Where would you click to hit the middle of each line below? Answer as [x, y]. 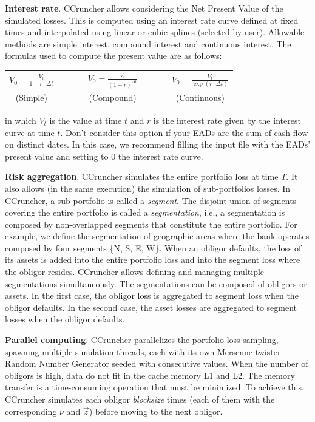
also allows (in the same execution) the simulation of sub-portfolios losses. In [148, 188]
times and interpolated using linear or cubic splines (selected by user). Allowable [155, 32]
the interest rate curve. [161, 156]
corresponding [31, 411]
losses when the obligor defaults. [65, 319]
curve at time [30, 132]
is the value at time [86, 120]
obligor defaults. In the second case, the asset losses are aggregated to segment [151, 307]
